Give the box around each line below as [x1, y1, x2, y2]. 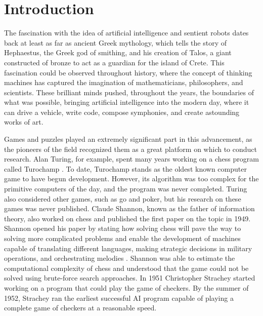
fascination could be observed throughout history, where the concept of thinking [4, 67, 252, 77]
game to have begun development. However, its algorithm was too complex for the [4, 173, 259, 184]
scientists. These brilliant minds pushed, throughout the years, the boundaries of [4, 87, 254, 97]
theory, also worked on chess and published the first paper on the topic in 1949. [4, 213, 251, 223]
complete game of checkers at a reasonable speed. [4, 302, 157, 313]
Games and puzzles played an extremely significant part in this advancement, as [4, 134, 252, 144]
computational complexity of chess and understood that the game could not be [4, 262, 249, 273]
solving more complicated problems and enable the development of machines [4, 233, 241, 243]
